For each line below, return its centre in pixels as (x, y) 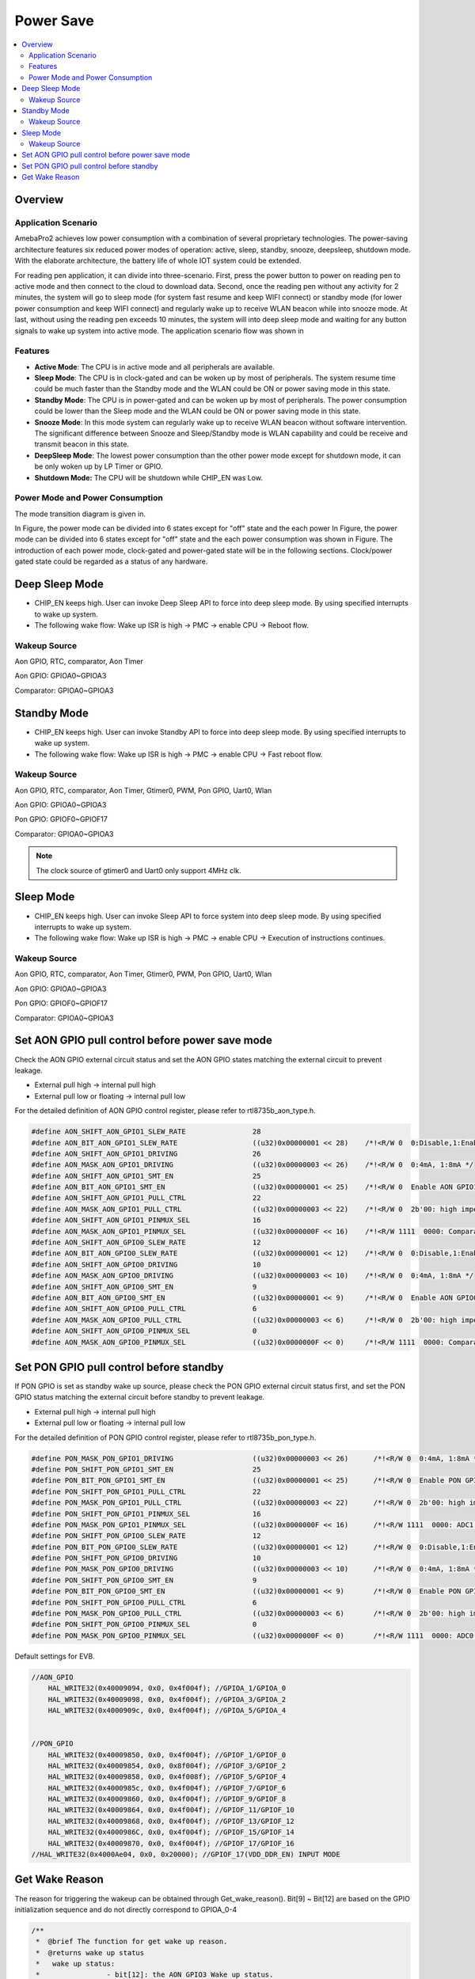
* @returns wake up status (90, 1952)
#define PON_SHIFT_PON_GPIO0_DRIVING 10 (146, 1558)
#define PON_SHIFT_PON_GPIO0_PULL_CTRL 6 (144, 1602)
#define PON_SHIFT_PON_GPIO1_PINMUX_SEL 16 (146, 1514)
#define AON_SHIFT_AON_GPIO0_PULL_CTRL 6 (144, 1309)
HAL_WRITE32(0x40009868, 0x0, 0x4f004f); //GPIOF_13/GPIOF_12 (171, 1821)
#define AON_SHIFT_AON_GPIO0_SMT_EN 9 (144, 1287)
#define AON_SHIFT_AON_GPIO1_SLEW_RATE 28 (146, 1132)
